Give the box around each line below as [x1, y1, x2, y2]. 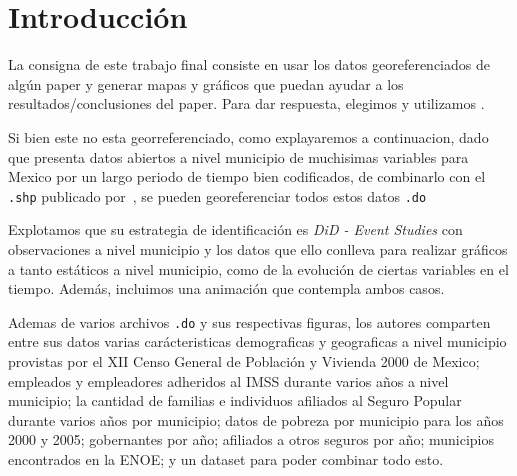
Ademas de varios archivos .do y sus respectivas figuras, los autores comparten [8, 311, 491, 332]
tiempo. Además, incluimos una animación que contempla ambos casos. [8, 278, 445, 299]
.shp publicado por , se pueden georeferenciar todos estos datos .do [8, 185, 427, 206]
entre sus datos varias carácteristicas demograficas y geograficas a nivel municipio [8, 331, 507, 352]
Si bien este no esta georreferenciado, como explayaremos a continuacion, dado [8, 126, 489, 147]
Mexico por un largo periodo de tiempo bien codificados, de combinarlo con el [8, 166, 486, 187]
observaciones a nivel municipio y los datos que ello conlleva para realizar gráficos [8, 238, 508, 259]
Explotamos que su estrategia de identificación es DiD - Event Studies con [8, 219, 463, 240]
